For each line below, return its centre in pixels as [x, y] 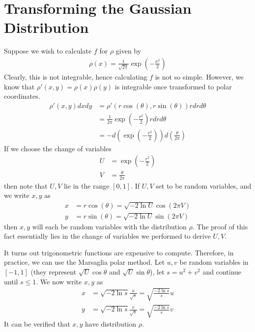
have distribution [111, 324]
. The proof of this [220, 226]
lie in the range [86, 185]
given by [128, 51]
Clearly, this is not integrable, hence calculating [76, 76]
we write [17, 195]
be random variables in [214, 262]
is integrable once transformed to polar [173, 86]
